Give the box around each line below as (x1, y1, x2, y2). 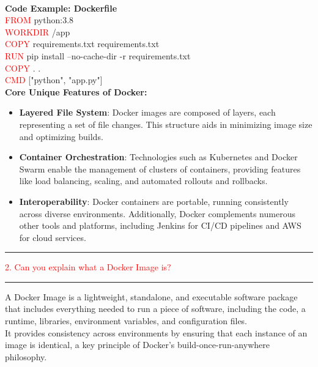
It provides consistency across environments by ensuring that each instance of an (5, 326, 308, 339)
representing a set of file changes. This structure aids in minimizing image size (19, 117, 312, 130)
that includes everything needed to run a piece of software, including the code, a (5, 302, 306, 315)
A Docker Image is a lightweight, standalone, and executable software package (5, 290, 298, 303)
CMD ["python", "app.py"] (5, 73, 103, 86)
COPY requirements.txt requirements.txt (5, 37, 160, 50)
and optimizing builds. (19, 130, 103, 143)
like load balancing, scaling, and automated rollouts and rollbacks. (19, 174, 268, 187)
